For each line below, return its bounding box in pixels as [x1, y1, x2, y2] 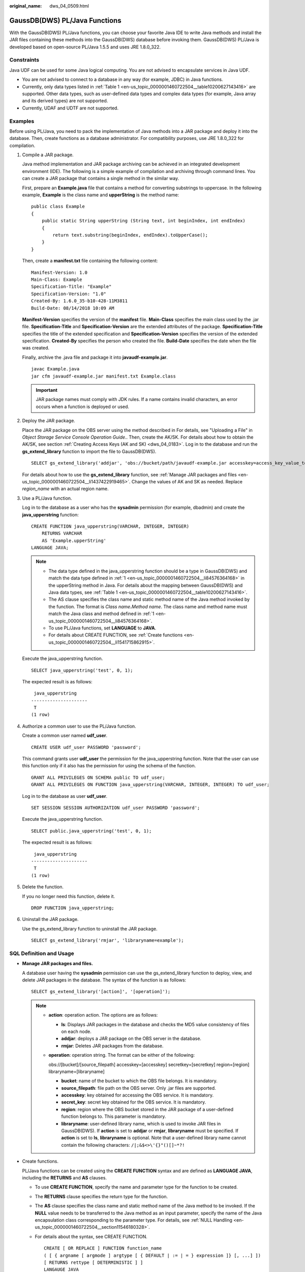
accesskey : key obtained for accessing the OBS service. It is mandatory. [61, 1092, 213, 1098]
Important [36, 387, 58, 393]
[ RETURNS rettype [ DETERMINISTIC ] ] [44, 1259, 143, 1265]
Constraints [9, 56, 40, 64]
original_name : [9, 3, 42, 9]
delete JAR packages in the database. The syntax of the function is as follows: [22, 977, 187, 983]
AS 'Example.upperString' [41, 537, 107, 543]
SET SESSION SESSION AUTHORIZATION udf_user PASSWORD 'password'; [31, 805, 200, 811]
